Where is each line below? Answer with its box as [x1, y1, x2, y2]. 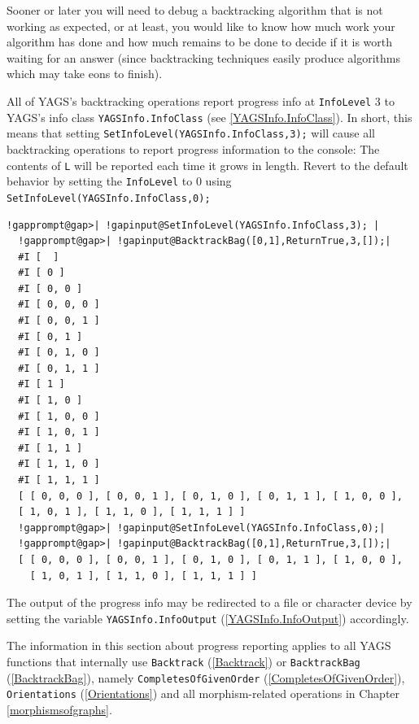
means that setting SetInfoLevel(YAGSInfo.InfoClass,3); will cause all [7, 124, 375, 142]
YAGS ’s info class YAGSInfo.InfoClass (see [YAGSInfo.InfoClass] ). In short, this [7, 108, 412, 125]
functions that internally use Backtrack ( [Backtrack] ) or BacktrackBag [7, 653, 360, 669]
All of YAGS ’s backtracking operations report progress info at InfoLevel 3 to [7, 92, 395, 109]
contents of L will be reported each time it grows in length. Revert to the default [7, 156, 408, 173]
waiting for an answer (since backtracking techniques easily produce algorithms [7, 49, 400, 66]
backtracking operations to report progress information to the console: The [7, 140, 380, 157]
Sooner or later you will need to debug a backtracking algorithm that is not [7, 2, 383, 18]
